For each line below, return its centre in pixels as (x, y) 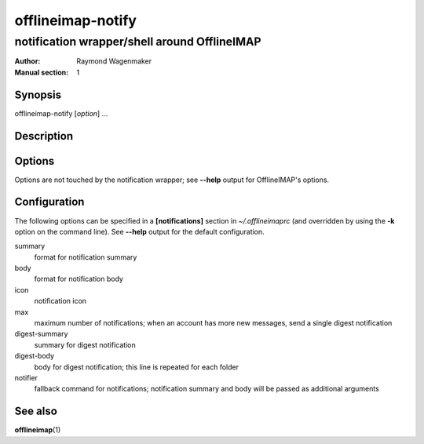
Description (44, 136)
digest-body (35, 356)
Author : (27, 61)
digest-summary (41, 334)
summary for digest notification (85, 344)
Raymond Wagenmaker (114, 61)
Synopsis (38, 95)
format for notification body (79, 279)
